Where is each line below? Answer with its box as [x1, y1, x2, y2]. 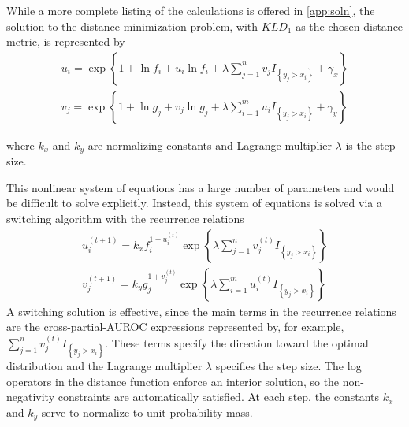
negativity [6, 388, 55, 405]
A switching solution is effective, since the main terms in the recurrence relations [6, 303, 396, 319]
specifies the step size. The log [215, 357, 362, 373]
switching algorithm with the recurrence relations [6, 210, 244, 227]
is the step [345, 136, 396, 153]
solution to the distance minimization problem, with [6, 17, 258, 34]
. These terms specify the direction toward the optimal [105, 334, 369, 351]
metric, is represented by [6, 33, 125, 50]
